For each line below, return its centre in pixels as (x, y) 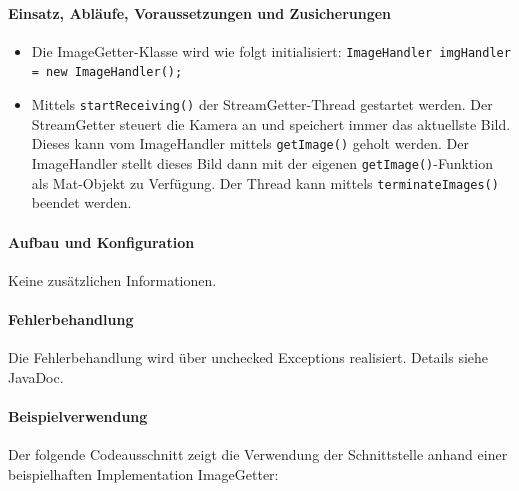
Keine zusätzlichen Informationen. (112, 279)
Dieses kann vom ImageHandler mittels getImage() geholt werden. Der (250, 143)
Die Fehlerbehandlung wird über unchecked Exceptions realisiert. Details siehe (248, 357)
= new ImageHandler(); (107, 72)
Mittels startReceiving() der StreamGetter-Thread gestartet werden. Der (262, 104)
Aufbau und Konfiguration (101, 241)
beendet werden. (81, 202)
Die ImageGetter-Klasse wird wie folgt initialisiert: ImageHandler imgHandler (271, 50)
